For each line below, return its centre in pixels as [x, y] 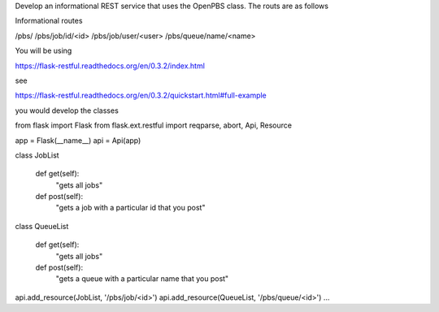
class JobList [37, 155]
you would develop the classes [67, 110]
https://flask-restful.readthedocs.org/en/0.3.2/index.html [110, 66]
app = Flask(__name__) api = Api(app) [78, 140]
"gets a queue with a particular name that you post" [142, 279]
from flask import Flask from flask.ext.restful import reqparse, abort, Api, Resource [154, 125]
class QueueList [42, 226]
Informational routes [49, 21]
